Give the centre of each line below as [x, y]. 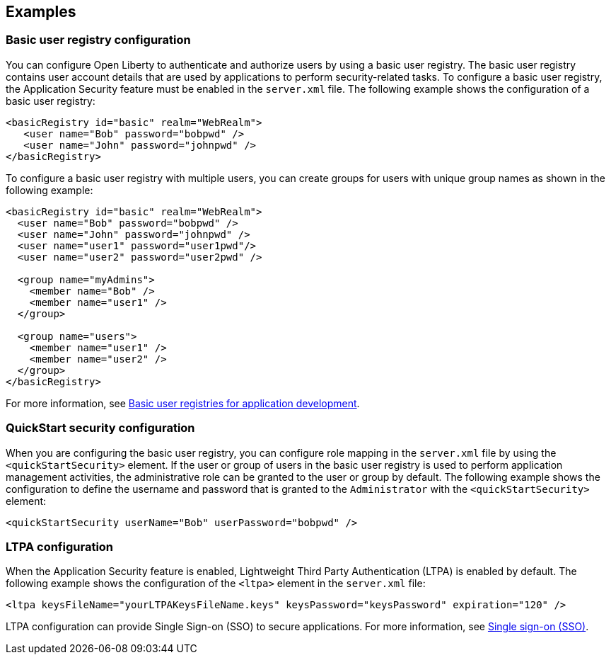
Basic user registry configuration [98, 40]
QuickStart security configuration [100, 428]
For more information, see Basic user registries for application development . [183, 403]
